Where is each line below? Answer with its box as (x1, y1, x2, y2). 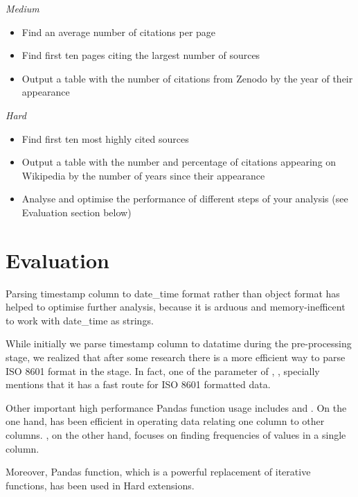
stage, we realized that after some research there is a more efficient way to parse (6, 350, 346, 365)
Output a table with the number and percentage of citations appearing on (21, 155, 337, 169)
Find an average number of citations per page (21, 24, 216, 39)
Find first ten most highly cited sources (21, 131, 189, 146)
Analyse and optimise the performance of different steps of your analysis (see (21, 191, 348, 206)
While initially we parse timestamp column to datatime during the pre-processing (6, 336, 352, 351)
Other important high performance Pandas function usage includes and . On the (6, 400, 347, 415)
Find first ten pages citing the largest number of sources (21, 48, 260, 62)
